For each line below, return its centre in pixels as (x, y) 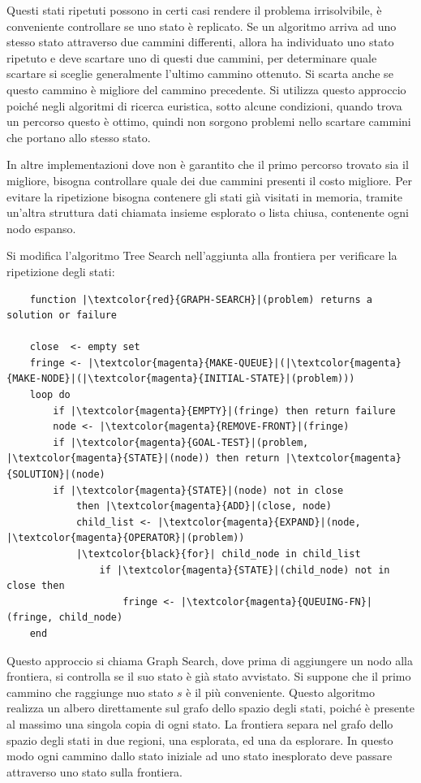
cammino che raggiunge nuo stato (90, 692)
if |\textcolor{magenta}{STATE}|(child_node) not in (245, 570)
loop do (50, 395)
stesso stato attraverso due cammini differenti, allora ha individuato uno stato (200, 42)
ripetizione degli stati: (61, 271)
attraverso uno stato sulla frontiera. (95, 771)
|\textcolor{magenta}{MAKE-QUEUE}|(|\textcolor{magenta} (245, 363)
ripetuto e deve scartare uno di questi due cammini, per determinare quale (192, 57)
